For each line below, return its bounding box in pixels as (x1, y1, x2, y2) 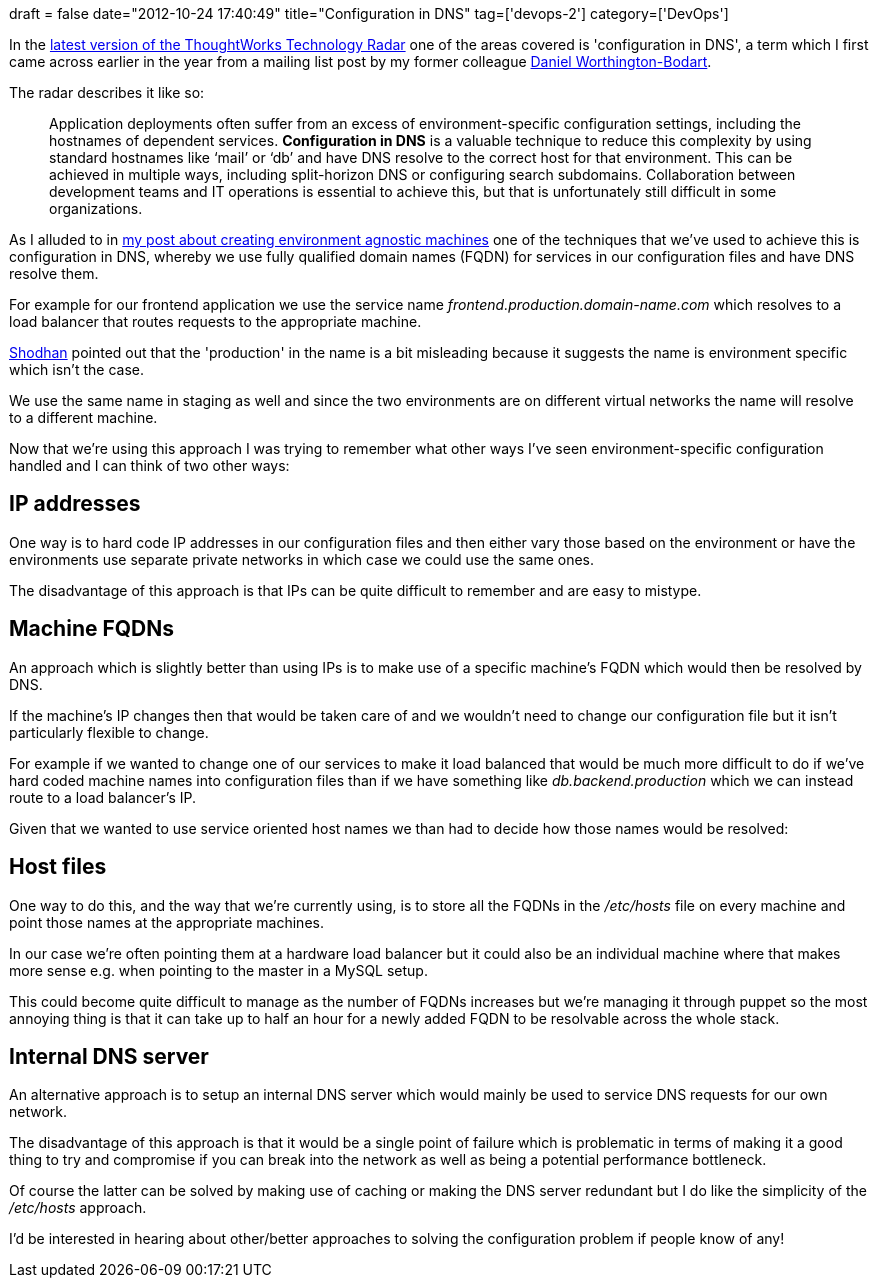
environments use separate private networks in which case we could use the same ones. (9, 550, 595, 568)
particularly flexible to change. (9, 723, 209, 741)
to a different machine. (9, 409, 158, 426)
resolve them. (9, 265, 99, 282)
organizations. (49, 200, 143, 217)
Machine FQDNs (9, 616, 175, 642)
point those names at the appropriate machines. (9, 913, 324, 931)
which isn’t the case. (9, 361, 145, 378)
